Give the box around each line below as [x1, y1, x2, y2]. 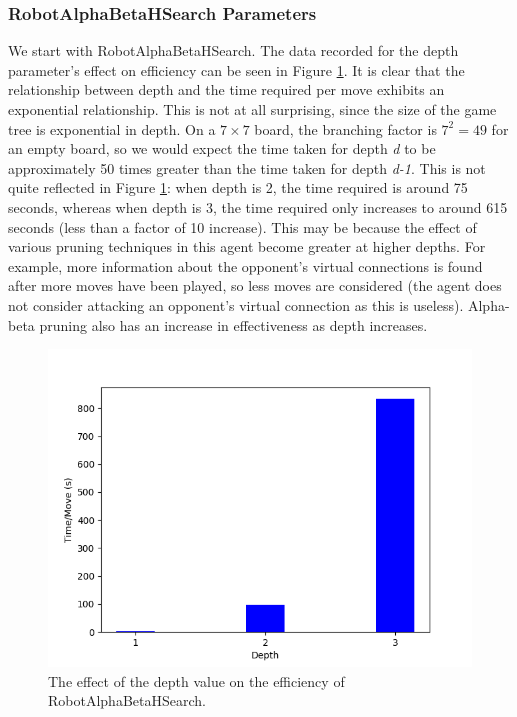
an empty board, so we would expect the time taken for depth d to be [8, 138, 436, 159]
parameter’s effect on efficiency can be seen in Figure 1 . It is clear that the [8, 59, 465, 80]
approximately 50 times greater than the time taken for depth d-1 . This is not [8, 157, 486, 178]
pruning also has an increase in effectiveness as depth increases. [39, 314, 428, 335]
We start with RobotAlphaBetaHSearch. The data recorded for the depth [8, 40, 459, 61]
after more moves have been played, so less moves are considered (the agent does [8, 275, 502, 296]
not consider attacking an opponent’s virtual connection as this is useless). [8, 294, 464, 315]
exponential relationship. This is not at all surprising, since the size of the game [8, 99, 497, 119]
